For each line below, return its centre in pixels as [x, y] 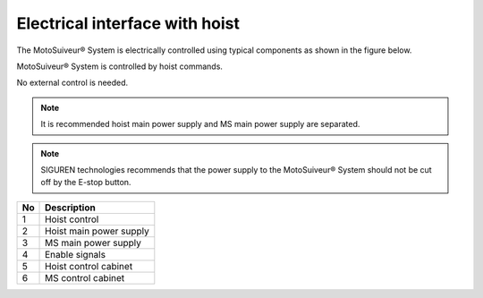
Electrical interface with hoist [128, 23]
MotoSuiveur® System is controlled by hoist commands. [120, 66]
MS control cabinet [85, 277]
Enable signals [76, 254]
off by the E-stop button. [86, 183]
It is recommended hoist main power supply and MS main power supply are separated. [200, 124]
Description [70, 208]
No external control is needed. [72, 83]
